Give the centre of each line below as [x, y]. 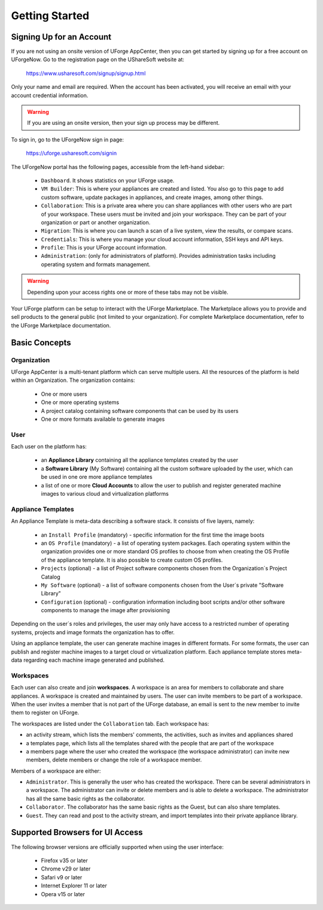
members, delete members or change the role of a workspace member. [114, 760]
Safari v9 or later [62, 877]
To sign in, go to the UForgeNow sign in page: [68, 139]
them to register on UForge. [45, 713]
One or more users [64, 394]
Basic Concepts [41, 343]
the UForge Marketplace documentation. [61, 325]
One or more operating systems [80, 402]
